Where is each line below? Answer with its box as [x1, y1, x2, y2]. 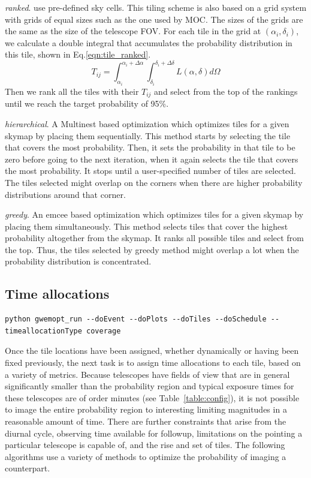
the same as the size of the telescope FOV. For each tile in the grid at [5, 25, 261, 37]
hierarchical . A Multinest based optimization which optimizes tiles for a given [5, 117, 289, 130]
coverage [86, 326, 121, 335]
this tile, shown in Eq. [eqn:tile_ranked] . [5, 48, 151, 61]
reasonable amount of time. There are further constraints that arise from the [5, 415, 286, 428]
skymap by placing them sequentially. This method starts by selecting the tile [5, 129, 291, 142]
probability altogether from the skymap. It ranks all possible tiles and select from [5, 232, 304, 244]
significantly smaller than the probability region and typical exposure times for [5, 380, 294, 392]
